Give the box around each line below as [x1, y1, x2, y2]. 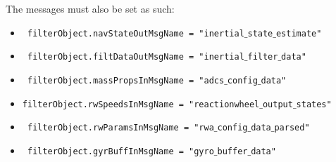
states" [296, 99, 332, 109]
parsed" [274, 123, 310, 133]
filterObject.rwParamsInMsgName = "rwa [27, 123, 214, 133]
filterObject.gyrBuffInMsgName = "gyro [27, 146, 214, 156]
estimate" [275, 28, 322, 39]
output [262, 99, 293, 109]
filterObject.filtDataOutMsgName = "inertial [27, 52, 244, 62]
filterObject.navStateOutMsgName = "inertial [27, 28, 244, 39]
